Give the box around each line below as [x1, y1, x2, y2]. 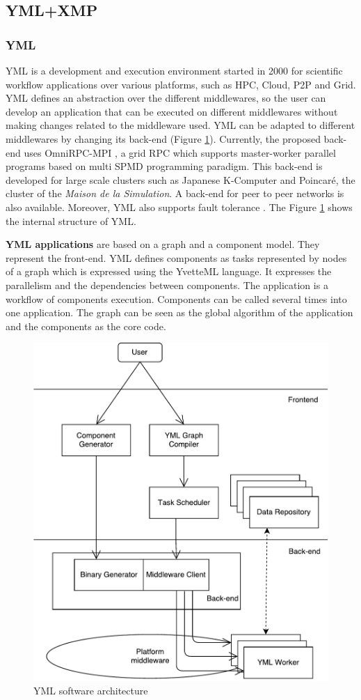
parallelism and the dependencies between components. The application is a [6, 277, 328, 292]
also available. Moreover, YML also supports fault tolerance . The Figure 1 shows [6, 199, 353, 214]
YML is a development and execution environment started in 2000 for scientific [6, 63, 343, 77]
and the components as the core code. [6, 318, 166, 333]
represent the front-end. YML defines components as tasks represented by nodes [6, 250, 347, 265]
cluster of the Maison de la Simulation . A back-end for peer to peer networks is [6, 186, 344, 201]
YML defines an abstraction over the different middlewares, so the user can [6, 91, 326, 105]
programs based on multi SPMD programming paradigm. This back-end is [6, 159, 323, 173]
